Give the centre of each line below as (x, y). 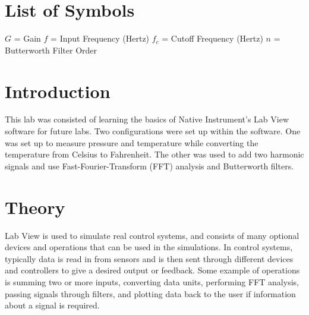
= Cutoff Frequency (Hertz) (212, 38)
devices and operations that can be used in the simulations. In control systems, (149, 247)
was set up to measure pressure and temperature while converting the (132, 142)
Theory (35, 207)
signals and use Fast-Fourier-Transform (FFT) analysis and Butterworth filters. (149, 166)
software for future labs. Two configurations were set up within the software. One (153, 131)
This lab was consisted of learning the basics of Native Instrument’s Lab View (147, 119)
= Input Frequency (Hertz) (100, 38)
